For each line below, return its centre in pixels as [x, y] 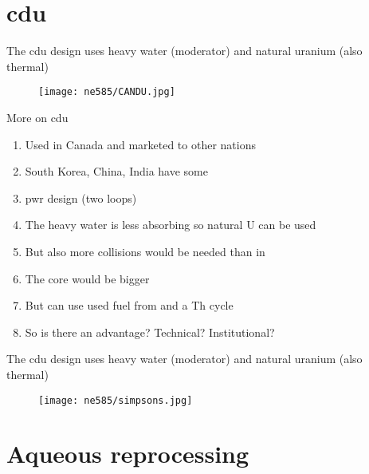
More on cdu [37, 117]
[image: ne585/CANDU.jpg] [107, 92]
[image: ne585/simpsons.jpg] [116, 400]
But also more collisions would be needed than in [145, 251]
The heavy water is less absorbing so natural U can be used [171, 225]
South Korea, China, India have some [116, 171]
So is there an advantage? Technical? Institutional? [150, 332]
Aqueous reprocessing [128, 454]
